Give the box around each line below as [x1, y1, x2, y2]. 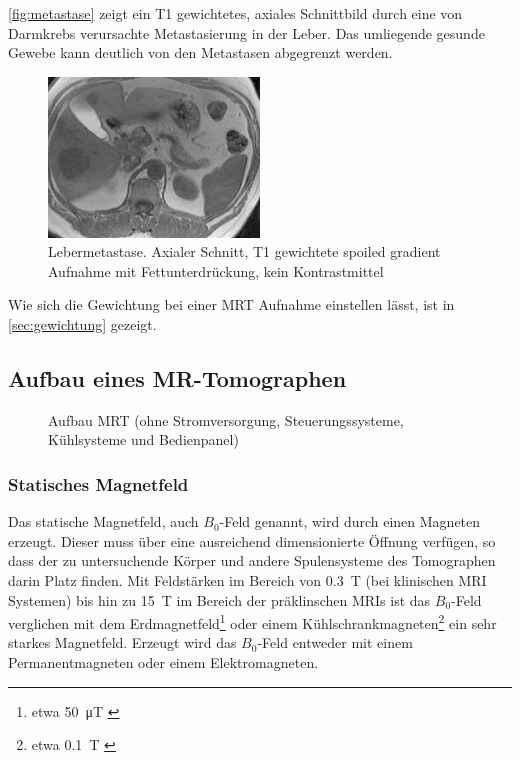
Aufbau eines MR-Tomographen [8, 363, 347, 394]
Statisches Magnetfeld [8, 471, 189, 496]
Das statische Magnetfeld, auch [8, 511, 199, 532]
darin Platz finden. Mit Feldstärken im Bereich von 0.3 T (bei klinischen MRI [8, 570, 487, 591]
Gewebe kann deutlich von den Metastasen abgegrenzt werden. [8, 42, 393, 63]
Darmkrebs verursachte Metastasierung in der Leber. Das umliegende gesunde [8, 22, 485, 43]
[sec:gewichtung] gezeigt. [8, 314, 157, 335]
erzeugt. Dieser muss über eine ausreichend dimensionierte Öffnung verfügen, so [8, 530, 496, 551]
